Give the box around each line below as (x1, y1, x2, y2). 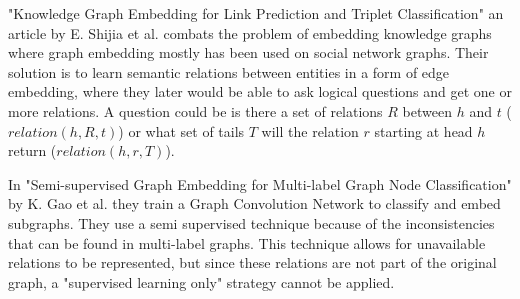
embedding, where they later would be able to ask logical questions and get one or (8, 81, 512, 102)
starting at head (374, 120, 473, 141)
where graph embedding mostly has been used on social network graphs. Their (8, 42, 489, 63)
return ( (8, 140, 57, 161)
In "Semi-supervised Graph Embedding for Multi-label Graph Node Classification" (8, 173, 512, 194)
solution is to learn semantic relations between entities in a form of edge (8, 61, 450, 82)
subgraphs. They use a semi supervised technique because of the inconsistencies (8, 212, 495, 233)
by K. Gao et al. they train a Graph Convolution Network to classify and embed (8, 193, 501, 214)
